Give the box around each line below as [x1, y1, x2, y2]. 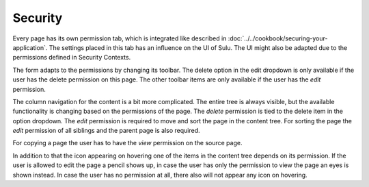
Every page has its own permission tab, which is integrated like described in [12, 34, 227, 42]
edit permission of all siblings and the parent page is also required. [12, 127, 200, 135]
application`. [12, 43, 48, 51]
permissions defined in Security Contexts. [12, 53, 131, 62]
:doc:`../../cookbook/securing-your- [228, 34, 328, 42]
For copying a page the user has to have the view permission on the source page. [12, 139, 243, 147]
